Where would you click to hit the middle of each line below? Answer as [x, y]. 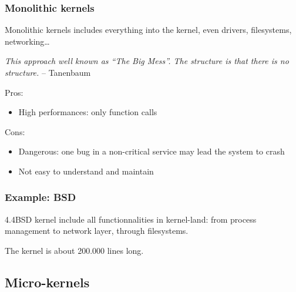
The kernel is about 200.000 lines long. [74, 250]
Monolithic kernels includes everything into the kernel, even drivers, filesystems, [148, 30]
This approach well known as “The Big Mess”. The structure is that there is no [147, 61]
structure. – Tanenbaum [48, 72]
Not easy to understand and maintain [86, 171]
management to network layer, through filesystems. [97, 231]
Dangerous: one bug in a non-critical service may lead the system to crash [152, 151]
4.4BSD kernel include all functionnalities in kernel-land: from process [131, 219]
